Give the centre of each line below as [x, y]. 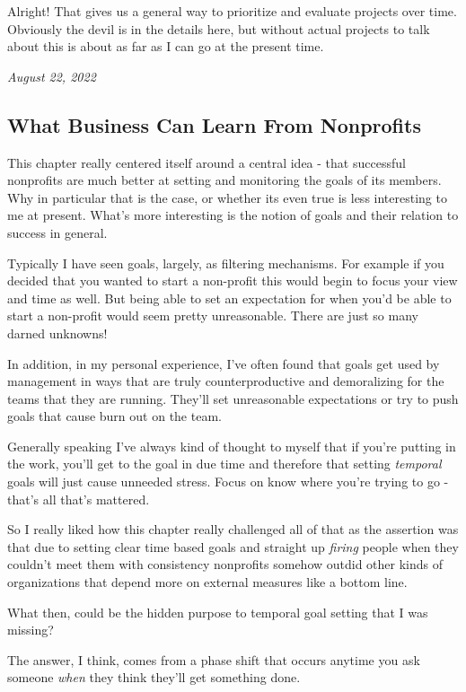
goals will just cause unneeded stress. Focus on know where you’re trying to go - [228, 482]
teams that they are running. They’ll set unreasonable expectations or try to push [233, 398]
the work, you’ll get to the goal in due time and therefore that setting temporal [224, 464]
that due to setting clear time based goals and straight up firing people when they [233, 546]
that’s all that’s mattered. [79, 499]
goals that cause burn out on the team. [114, 416]
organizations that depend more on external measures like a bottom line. [207, 582]
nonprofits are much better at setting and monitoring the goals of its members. [224, 180]
